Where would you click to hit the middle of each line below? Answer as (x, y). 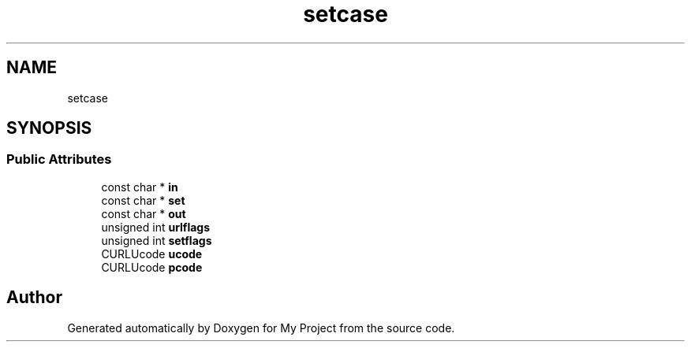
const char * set (143, 200)
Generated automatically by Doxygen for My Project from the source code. (261, 328)
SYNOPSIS (49, 128)
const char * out (144, 213)
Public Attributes (59, 159)
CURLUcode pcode (152, 267)
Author (34, 298)
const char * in (140, 187)
